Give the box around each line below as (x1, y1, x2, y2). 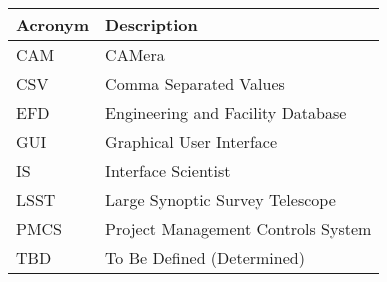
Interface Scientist (105, 159, 231, 182)
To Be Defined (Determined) (105, 246, 305, 269)
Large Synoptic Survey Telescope (105, 188, 336, 211)
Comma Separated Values (105, 72, 285, 95)
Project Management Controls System (105, 217, 372, 240)
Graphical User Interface (105, 130, 277, 153)
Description (105, 13, 198, 36)
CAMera (105, 43, 165, 66)
